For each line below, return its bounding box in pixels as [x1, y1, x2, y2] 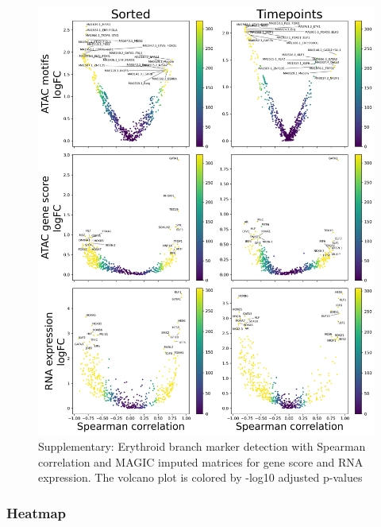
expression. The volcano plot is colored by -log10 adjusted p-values [38, 469, 363, 486]
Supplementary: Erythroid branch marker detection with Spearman [38, 437, 366, 454]
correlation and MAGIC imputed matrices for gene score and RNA [38, 453, 364, 470]
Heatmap [6, 502, 67, 522]
